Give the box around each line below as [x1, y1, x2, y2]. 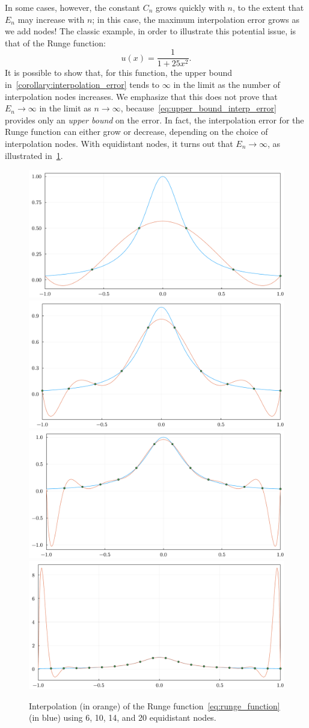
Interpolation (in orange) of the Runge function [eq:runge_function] [29, 699, 280, 712]
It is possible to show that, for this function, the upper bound [5, 66, 233, 79]
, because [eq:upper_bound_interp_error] [120, 102, 277, 114]
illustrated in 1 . [5, 149, 63, 161]
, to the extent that [233, 1, 304, 13]
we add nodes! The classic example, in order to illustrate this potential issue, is [5, 25, 296, 37]
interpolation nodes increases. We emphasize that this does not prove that [5, 90, 278, 102]
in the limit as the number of [173, 78, 280, 91]
